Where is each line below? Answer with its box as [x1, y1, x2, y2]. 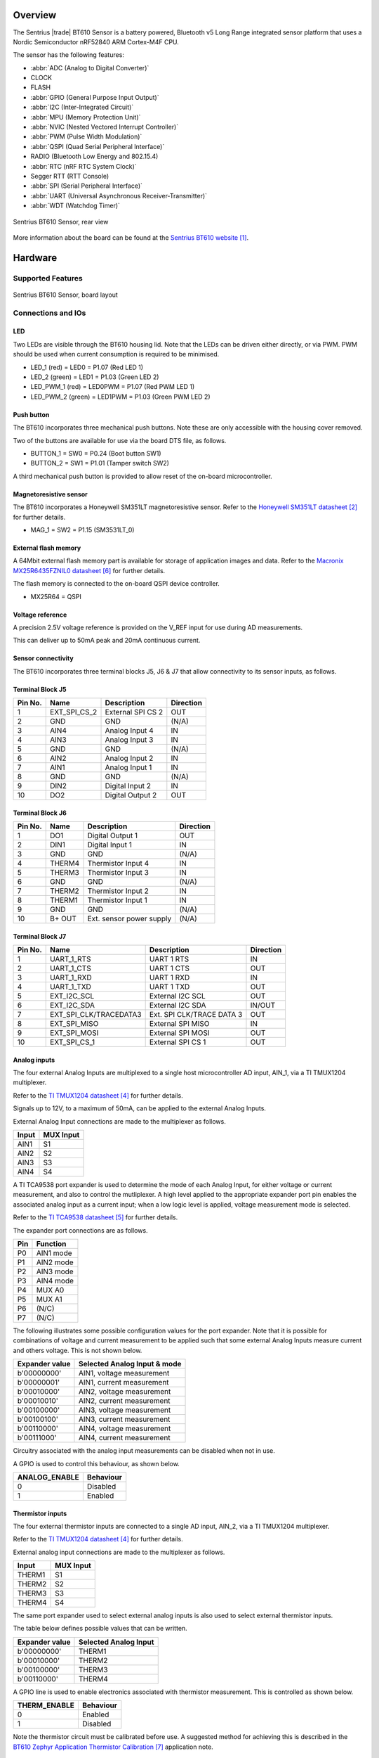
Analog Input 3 [105, 735, 154, 745]
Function [36, 1238, 67, 1248]
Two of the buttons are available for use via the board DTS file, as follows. [13, 436, 227, 444]
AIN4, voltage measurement [78, 1424, 171, 1434]
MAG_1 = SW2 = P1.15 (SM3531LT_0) [30, 525, 135, 534]
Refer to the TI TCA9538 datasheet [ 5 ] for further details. [13, 1213, 178, 1221]
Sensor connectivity [13, 654, 74, 662]
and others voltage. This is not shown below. [13, 1346, 142, 1354]
